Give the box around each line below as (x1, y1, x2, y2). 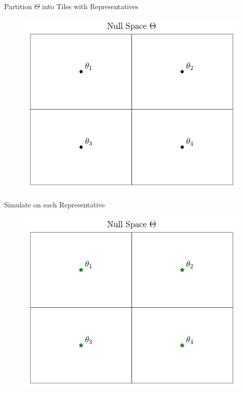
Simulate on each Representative (4, 199, 105, 210)
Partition (4, 1, 32, 11)
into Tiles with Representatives (42, 1, 139, 11)
